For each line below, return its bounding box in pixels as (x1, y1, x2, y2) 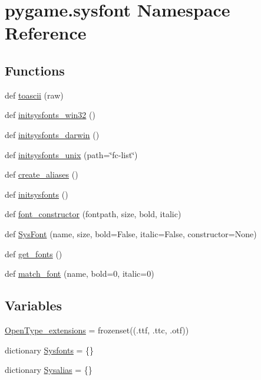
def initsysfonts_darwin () (5, 128, 100, 140)
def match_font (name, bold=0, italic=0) (5, 267, 154, 280)
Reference (5, 21, 87, 45)
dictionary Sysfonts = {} (5, 343, 94, 356)
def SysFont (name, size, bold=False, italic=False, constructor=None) (5, 227, 257, 240)
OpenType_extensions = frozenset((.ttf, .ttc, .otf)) (5, 323, 189, 336)
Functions (5, 61, 65, 79)
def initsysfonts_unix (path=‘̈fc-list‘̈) (5, 148, 138, 160)
